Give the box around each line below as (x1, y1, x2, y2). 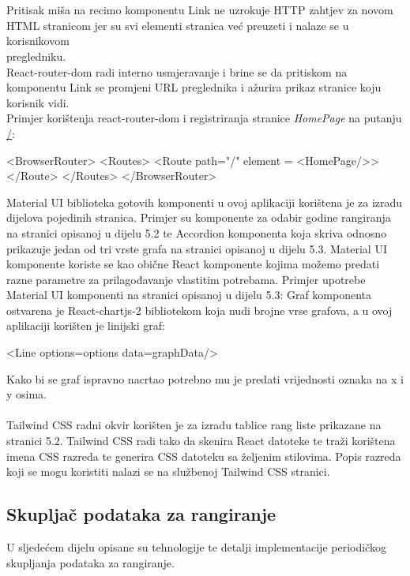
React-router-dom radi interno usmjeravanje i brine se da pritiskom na (6, 63, 348, 80)
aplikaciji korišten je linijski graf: (6, 317, 165, 334)
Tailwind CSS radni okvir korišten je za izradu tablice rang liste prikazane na (6, 417, 382, 433)
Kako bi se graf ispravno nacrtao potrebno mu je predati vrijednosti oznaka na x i (6, 370, 404, 387)
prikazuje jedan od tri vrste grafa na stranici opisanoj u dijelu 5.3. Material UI (6, 240, 387, 256)
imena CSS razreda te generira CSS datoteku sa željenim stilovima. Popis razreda (6, 447, 401, 464)
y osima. (6, 386, 47, 402)
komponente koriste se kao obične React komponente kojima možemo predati (6, 256, 380, 272)
